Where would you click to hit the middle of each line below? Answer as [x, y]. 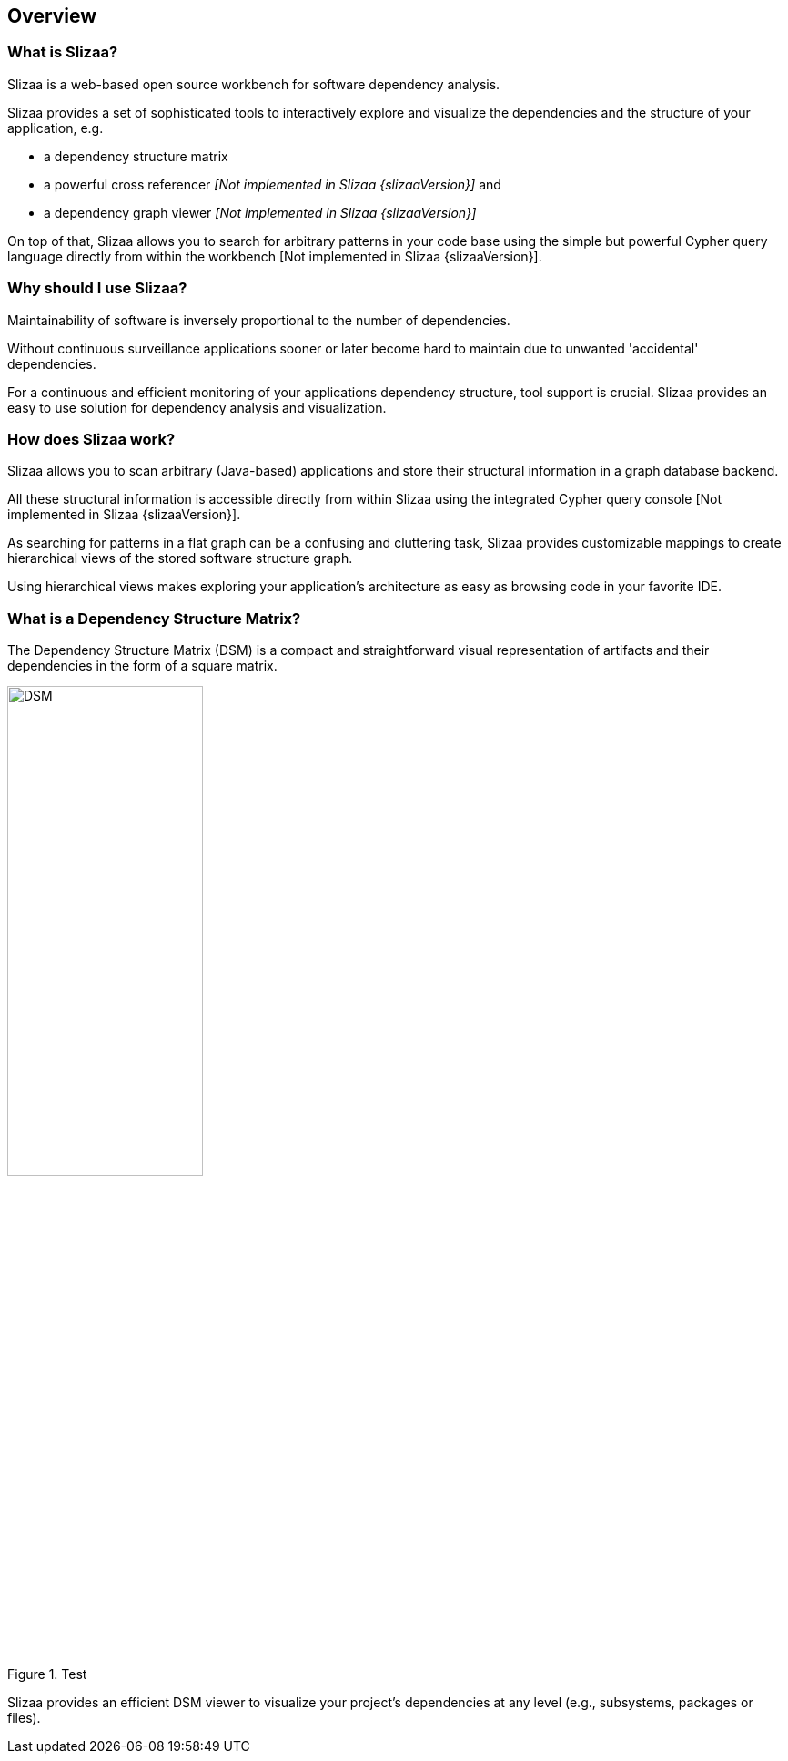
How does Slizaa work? [91, 439]
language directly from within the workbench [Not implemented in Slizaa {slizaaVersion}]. [275, 256]
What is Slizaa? [63, 52]
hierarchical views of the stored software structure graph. [180, 558]
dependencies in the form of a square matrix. [142, 666]
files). [24, 1718]
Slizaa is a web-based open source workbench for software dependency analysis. [254, 84]
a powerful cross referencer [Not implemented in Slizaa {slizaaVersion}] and [273, 184]
